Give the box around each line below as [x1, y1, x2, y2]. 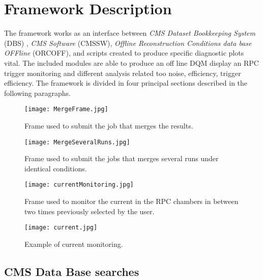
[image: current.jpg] [24, 224, 98, 232]
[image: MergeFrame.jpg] [24, 106, 108, 113]
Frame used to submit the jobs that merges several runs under [24, 153, 219, 164]
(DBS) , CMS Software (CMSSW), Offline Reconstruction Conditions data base [4, 37, 252, 48]
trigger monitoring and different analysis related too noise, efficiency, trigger [4, 67, 241, 78]
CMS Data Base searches [4, 263, 139, 279]
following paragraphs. [4, 87, 71, 98]
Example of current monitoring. [24, 238, 123, 249]
